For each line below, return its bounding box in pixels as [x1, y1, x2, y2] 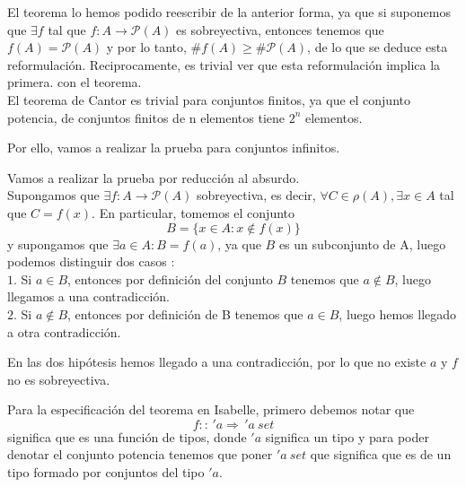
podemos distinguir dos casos [7, 252, 167, 271]
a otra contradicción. [7, 322, 121, 341]
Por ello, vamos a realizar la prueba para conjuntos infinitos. [7, 138, 340, 157]
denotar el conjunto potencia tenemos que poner [7, 445, 273, 464]
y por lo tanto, [106, 38, 187, 57]
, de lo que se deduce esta [307, 38, 448, 57]
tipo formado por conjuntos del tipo [7, 463, 205, 482]
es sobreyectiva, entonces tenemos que [176, 20, 384, 39]
